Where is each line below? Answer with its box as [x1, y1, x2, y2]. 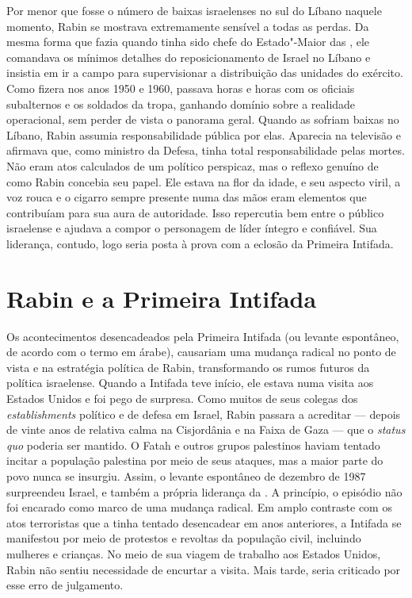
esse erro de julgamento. [6, 577, 124, 593]
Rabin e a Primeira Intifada [6, 282, 317, 314]
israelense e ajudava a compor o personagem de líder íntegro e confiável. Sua [6, 220, 377, 236]
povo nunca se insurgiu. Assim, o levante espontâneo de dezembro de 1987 [6, 467, 366, 484]
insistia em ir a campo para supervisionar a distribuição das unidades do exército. [6, 64, 403, 81]
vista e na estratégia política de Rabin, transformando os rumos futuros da [6, 358, 370, 375]
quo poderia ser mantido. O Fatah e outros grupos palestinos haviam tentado [6, 436, 380, 453]
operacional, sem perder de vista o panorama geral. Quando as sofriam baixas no [6, 111, 399, 128]
